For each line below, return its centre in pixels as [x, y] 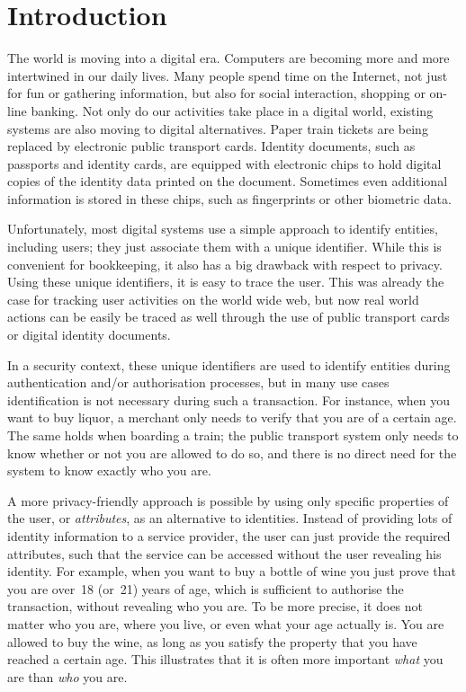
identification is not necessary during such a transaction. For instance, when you [229, 399]
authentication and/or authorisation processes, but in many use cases [198, 382]
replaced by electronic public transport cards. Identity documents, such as [211, 146]
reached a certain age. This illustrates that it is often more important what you [225, 659]
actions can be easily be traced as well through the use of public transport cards [229, 317]
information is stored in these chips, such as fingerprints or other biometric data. [229, 198]
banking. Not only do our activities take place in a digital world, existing [232, 110]
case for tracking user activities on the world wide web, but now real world [213, 299]
